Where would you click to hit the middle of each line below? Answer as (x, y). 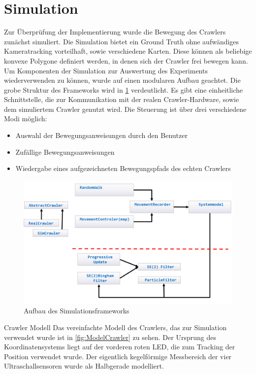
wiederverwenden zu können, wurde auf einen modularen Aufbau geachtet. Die (122, 80)
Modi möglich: (26, 119)
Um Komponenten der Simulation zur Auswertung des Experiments (106, 70)
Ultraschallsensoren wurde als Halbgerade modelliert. (84, 366)
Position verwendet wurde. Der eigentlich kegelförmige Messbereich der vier (118, 356)
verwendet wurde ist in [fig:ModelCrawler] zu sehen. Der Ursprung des (110, 337)
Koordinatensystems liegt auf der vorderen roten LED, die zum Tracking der (120, 347)
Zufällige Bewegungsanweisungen (65, 152)
